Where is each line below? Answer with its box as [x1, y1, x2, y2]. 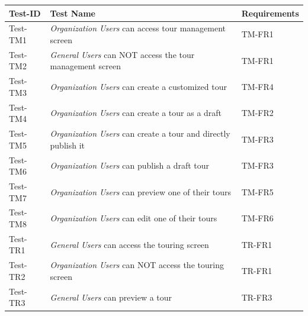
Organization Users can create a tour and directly [50, 127, 230, 140]
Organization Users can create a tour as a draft [50, 107, 222, 119]
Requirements [241, 7, 299, 19]
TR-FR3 [241, 291, 272, 303]
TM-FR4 [241, 80, 274, 93]
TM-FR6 [241, 212, 274, 224]
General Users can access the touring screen [50, 238, 209, 250]
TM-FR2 [241, 107, 274, 119]
